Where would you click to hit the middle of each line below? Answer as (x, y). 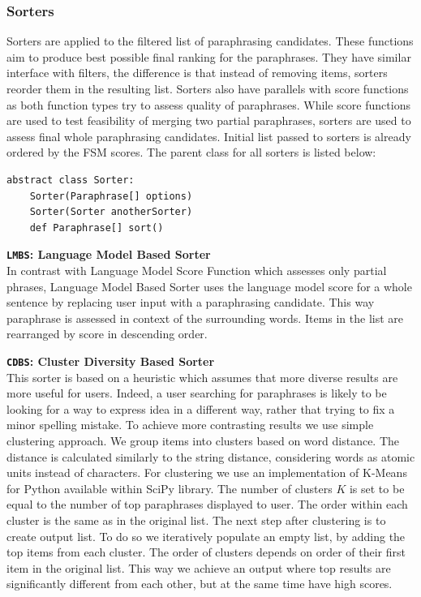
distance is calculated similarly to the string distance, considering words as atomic (211, 456)
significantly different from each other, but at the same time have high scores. (200, 584)
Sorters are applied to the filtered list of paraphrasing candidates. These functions (210, 41)
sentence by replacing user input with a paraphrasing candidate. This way (191, 302)
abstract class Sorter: (71, 180)
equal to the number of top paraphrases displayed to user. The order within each (207, 504)
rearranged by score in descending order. (107, 334)
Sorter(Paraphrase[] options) (111, 196)
